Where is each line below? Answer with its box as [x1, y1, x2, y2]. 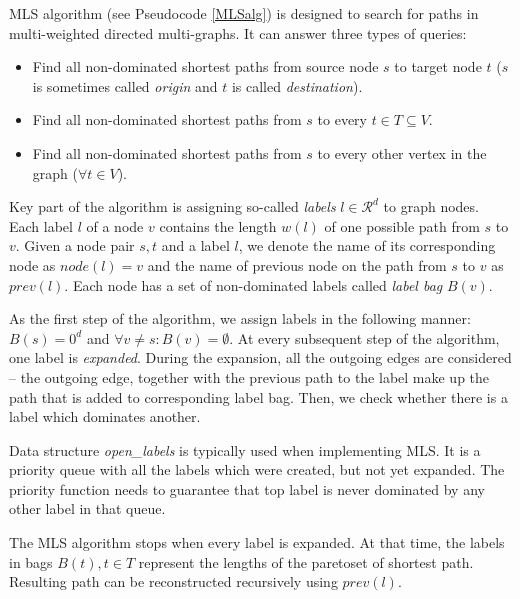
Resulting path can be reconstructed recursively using [9, 571, 338, 592]
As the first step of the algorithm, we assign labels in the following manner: [9, 308, 471, 329]
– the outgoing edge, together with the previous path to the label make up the [9, 366, 490, 387]
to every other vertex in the [317, 142, 487, 163]
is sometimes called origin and [32, 75, 218, 96]
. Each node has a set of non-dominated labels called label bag [64, 274, 443, 295]
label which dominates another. [9, 406, 201, 427]
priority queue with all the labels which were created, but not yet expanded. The [9, 459, 505, 480]
